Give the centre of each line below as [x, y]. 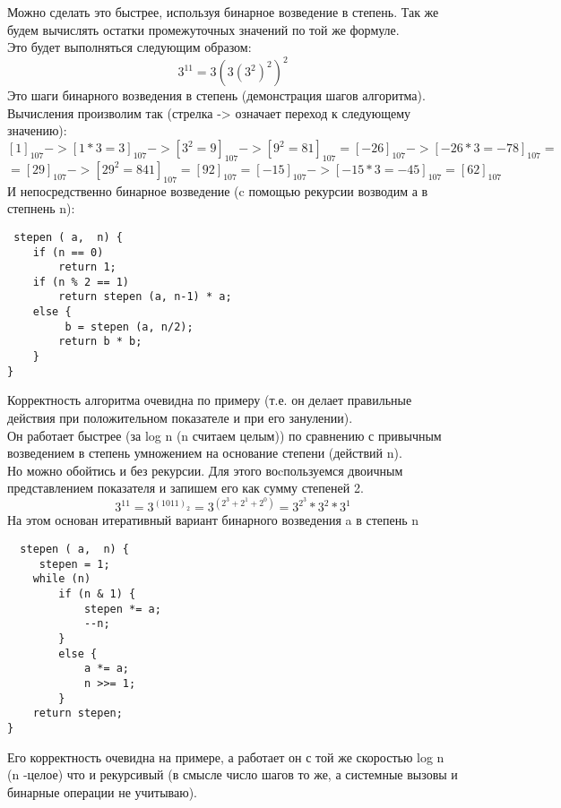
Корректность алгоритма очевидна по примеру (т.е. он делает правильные [210, 400]
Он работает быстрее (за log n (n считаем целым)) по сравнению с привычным [224, 435]
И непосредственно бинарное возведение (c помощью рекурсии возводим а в [218, 190]
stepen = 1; [74, 564]
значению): [37, 130]
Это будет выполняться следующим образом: [129, 47]
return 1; [87, 267]
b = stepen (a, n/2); [129, 327]
